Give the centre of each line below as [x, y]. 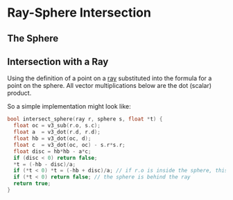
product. [19, 93]
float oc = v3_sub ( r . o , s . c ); [57, 126]
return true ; [32, 184]
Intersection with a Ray [58, 61]
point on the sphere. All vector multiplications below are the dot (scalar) [110, 86]
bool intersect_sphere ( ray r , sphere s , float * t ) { [85, 119]
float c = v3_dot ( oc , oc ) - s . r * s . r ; [70, 145]
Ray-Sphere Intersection [79, 13]
